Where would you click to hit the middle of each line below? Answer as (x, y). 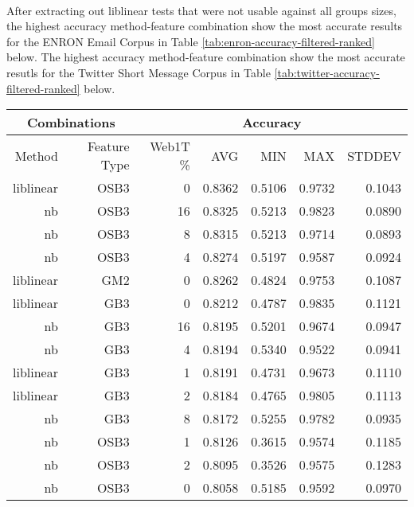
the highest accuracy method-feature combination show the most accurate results (205, 26)
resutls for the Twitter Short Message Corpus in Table (139, 72)
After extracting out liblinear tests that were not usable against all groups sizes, (201, 10)
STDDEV (374, 155)
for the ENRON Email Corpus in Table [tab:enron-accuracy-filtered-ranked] (191, 41)
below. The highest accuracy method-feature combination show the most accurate (206, 57)
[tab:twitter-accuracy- (327, 72)
